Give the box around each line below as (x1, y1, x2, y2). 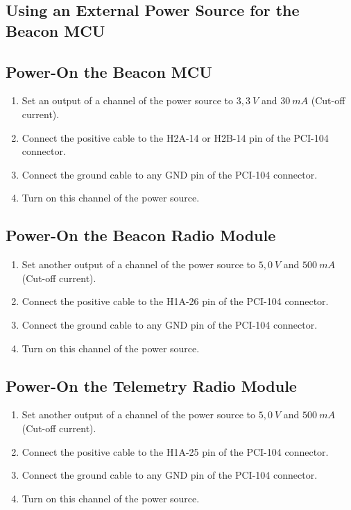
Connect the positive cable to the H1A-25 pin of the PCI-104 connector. (22, 444, 329, 459)
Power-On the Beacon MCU (6, 60, 212, 82)
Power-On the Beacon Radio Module (6, 224, 276, 246)
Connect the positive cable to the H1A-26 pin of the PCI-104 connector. (22, 294, 329, 309)
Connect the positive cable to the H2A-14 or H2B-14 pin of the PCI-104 (22, 130, 329, 145)
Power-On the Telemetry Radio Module (6, 375, 297, 396)
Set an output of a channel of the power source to (22, 93, 234, 108)
